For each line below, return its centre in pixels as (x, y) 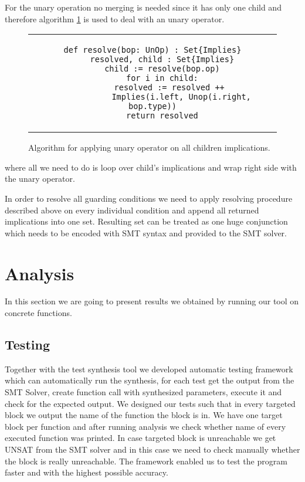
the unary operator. (40, 179)
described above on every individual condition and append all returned (132, 210)
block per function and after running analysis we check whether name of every (145, 426)
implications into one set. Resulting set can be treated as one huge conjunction (146, 221)
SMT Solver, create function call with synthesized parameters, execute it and (143, 392)
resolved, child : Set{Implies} (162, 60)
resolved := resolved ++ (169, 88)
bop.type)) (152, 106)
